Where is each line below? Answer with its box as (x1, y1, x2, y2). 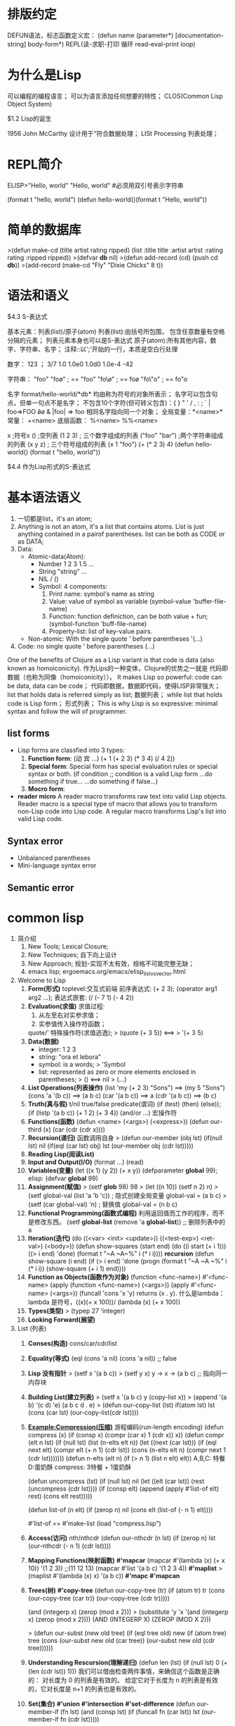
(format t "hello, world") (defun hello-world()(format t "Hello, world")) (7, 195, 208, 204)
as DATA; (17, 537, 44, 546)
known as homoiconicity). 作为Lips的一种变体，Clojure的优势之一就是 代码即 (7, 663, 229, 673)
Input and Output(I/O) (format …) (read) (27, 1158, 144, 1166)
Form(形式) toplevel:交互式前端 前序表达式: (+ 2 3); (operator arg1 (27, 984, 217, 993)
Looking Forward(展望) (27, 1315, 96, 1324)
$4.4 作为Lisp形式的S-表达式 (7, 462, 91, 470)
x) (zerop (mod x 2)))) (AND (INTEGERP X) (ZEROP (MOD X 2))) (27, 1615, 212, 1624)
